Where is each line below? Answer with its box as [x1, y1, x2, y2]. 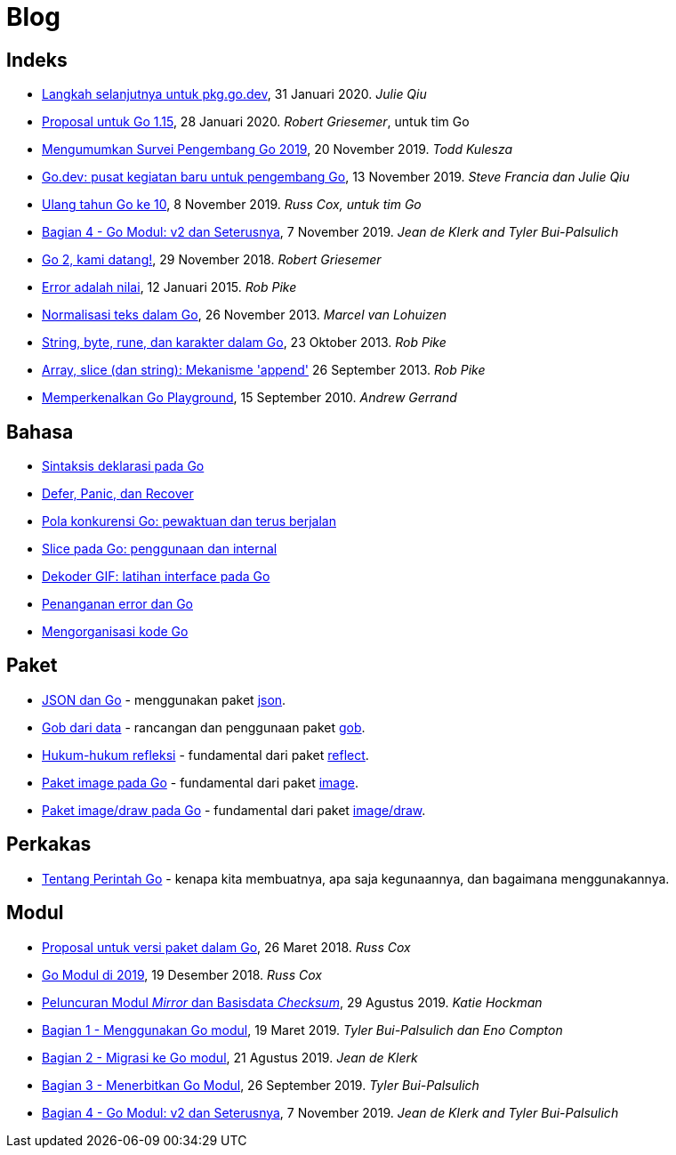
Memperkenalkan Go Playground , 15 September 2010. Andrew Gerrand [42, 390, 457, 406]
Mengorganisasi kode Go [42, 624, 189, 640]
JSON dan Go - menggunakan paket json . [42, 691, 286, 707]
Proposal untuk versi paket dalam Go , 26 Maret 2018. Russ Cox [42, 939, 411, 955]
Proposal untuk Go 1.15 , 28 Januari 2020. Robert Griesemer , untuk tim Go [42, 114, 470, 130]
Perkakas [6, 833, 92, 856]
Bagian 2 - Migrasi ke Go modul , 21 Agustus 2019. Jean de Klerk [42, 1049, 418, 1065]
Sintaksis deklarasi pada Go [42, 458, 205, 474]
